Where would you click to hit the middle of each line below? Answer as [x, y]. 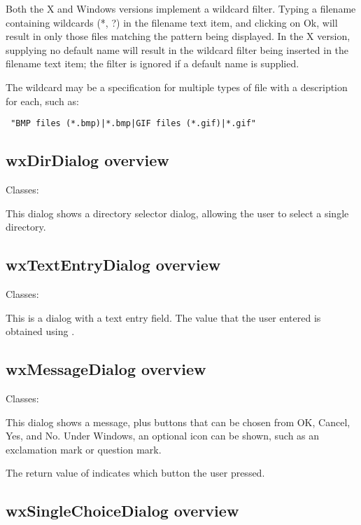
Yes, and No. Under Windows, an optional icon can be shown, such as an [163, 436]
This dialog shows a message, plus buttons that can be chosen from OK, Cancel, [178, 422]
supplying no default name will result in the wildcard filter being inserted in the [177, 49]
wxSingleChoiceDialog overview [122, 511]
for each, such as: [42, 101]
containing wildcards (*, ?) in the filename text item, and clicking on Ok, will [172, 22]
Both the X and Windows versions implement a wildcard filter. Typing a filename [181, 8]
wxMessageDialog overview [106, 369]
